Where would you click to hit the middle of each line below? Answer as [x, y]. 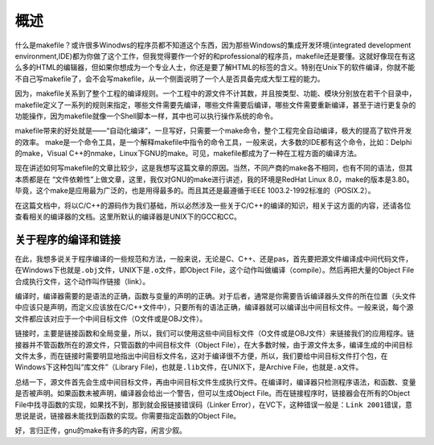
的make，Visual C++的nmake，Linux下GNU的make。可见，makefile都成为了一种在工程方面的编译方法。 [188, 154]
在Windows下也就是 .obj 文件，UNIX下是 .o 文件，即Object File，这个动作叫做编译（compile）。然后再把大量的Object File [215, 270]
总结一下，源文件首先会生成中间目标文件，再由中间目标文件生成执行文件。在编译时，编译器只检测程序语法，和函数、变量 [215, 381]
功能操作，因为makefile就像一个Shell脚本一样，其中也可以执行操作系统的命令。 [146, 116]
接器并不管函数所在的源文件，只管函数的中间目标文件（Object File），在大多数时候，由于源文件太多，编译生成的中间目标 [214, 344]
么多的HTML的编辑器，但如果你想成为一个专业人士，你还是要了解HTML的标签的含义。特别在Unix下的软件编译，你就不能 [215, 68]
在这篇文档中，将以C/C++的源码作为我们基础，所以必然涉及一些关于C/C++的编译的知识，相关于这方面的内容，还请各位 [213, 205]
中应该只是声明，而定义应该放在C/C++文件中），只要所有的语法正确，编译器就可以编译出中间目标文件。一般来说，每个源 [214, 307]
